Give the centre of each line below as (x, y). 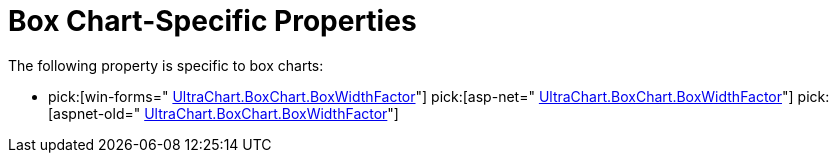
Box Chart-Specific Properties (212, 21)
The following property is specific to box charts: (166, 65)
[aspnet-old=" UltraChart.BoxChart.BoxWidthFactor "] (223, 113)
